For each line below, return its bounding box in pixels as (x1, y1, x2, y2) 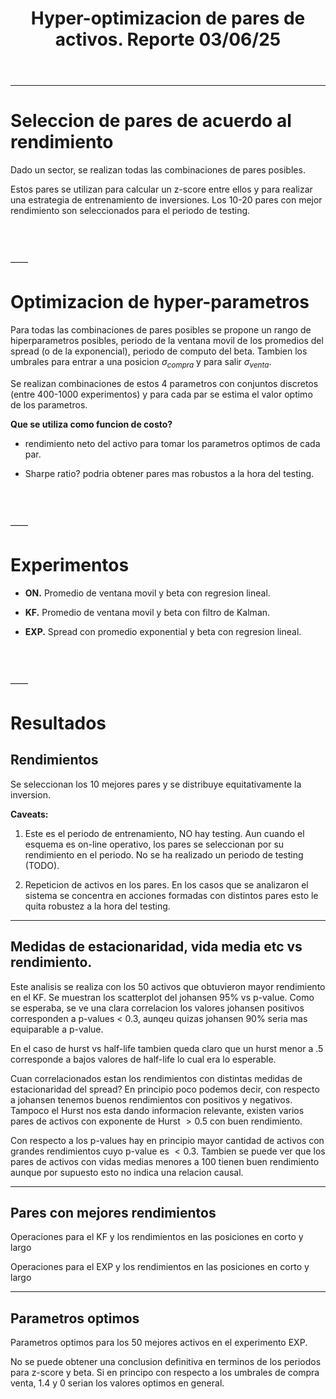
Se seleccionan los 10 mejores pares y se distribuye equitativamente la (10, 778, 302, 790)
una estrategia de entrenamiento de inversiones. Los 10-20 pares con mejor (10, 194, 323, 206)
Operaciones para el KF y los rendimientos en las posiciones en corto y (10, 1231, 304, 1243)
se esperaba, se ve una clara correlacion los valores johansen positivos (10, 1002, 305, 1014)
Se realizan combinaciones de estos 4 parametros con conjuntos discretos (10, 377, 319, 389)
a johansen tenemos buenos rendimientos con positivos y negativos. (10, 1093, 293, 1106)
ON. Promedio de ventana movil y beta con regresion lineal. (24, 587, 271, 599)
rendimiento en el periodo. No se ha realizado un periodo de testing (24, 848, 304, 861)
